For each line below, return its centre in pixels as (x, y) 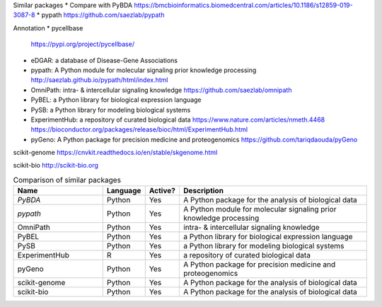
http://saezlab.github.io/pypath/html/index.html (99, 80)
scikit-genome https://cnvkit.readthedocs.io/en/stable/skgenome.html (115, 153)
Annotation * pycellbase (48, 28)
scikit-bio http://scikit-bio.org (56, 166)
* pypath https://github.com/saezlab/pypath (100, 15)
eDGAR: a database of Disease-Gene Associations (104, 60)
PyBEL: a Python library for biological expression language (116, 100)
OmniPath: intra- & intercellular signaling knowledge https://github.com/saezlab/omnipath (161, 90)
